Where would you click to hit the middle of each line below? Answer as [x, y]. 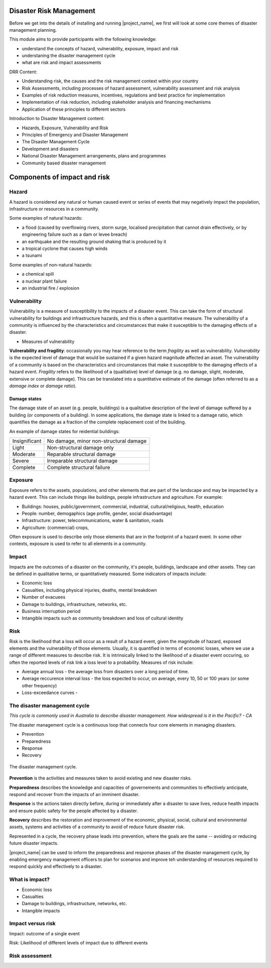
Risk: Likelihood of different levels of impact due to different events [79, 943]
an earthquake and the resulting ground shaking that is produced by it [94, 241]
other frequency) [39, 685]
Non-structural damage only [80, 448]
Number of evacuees [44, 597]
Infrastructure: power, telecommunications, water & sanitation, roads [93, 520]
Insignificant [27, 441]
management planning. [33, 30]
